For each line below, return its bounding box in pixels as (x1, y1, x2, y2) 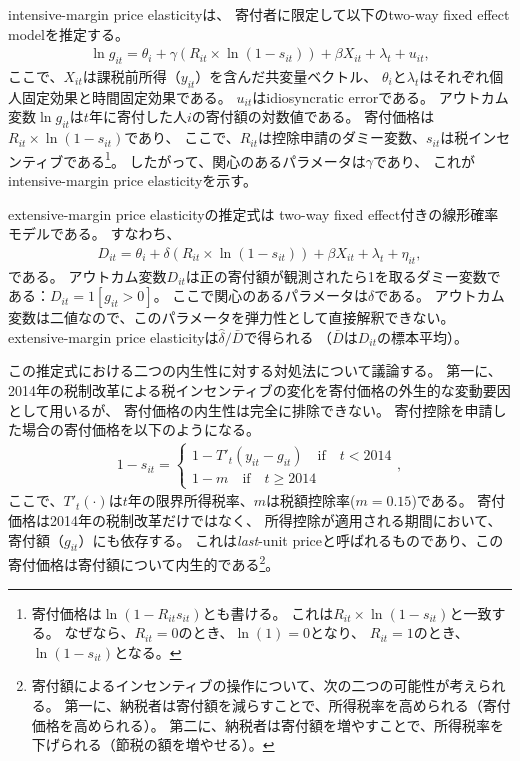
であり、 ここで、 (124, 127, 240, 148)
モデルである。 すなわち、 (8, 223, 181, 244)
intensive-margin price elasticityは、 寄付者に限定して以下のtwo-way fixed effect (8, 4, 510, 24)
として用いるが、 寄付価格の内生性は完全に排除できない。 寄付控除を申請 (8, 399, 493, 420)
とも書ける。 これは (202, 602, 334, 623)
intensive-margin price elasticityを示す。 (8, 170, 257, 191)
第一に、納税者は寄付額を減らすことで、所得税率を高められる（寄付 (64, 695, 511, 716)
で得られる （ (243, 326, 333, 347)
